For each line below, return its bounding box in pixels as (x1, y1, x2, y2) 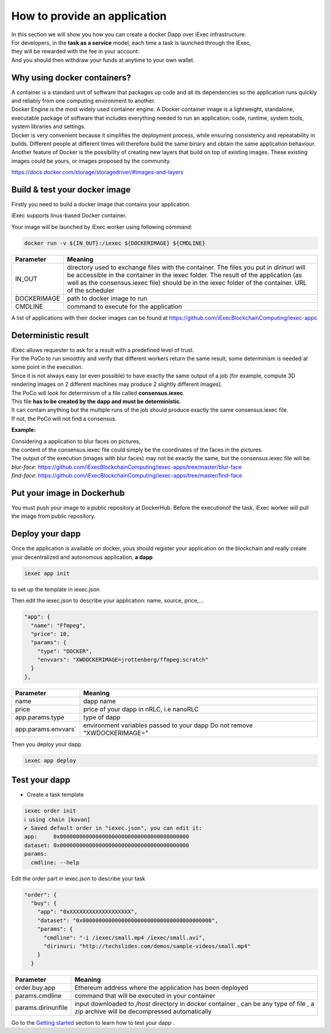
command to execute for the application (67, 302, 182, 311)
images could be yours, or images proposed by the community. (11, 157, 172, 164)
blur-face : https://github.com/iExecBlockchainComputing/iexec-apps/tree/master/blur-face (11, 463, 242, 471)
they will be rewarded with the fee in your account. (11, 48, 140, 55)
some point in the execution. (11, 363, 83, 371)
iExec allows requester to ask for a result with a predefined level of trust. (11, 346, 194, 353)
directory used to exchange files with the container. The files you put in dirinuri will (67, 263, 306, 271)
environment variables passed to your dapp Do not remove (83, 721, 253, 730)
